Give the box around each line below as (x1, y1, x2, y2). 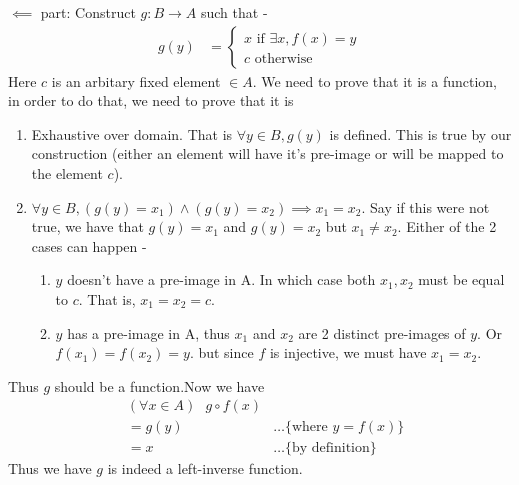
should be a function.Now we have (54, 375, 265, 396)
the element (31, 163, 103, 183)
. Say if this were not (361, 196, 490, 217)
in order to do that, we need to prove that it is (8, 90, 294, 111)
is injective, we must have (269, 342, 427, 363)
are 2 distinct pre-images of (298, 322, 466, 343)
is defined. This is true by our (329, 123, 512, 144)
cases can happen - (31, 235, 147, 256)
